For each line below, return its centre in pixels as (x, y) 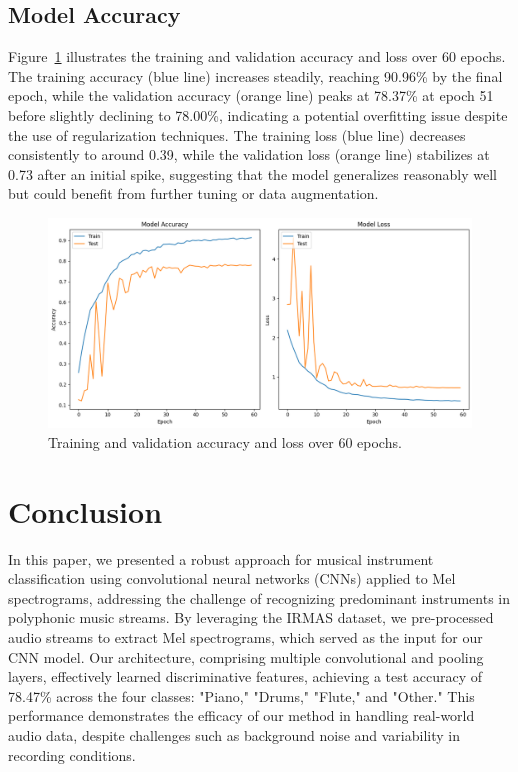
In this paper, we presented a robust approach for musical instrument (221, 558)
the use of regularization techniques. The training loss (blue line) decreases (237, 134)
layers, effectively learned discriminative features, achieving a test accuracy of (245, 676)
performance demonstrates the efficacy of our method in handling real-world (241, 715)
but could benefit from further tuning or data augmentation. (193, 193)
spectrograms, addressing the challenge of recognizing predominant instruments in (259, 597)
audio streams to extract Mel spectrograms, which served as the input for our (245, 636)
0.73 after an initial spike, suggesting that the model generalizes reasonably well (252, 173)
